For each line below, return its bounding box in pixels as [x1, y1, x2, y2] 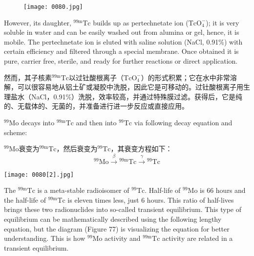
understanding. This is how [4, 233, 85, 243]
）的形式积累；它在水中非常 [141, 72, 230, 82]
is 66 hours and [200, 185, 246, 195]
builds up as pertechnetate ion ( [93, 17, 189, 27]
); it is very [206, 17, 239, 27]
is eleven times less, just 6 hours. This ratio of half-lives [67, 194, 234, 205]
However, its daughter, [4, 17, 71, 27]
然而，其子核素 [4, 72, 52, 82]
